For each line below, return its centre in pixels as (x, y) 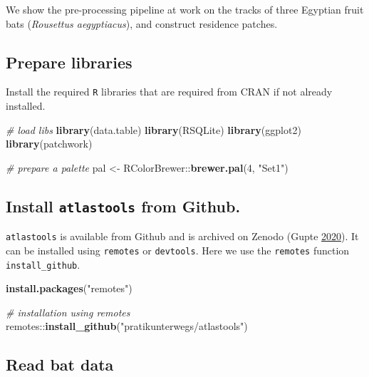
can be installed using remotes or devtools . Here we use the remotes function (178, 250)
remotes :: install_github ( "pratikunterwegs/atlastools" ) (127, 326)
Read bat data (60, 365)
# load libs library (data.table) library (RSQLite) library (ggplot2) (154, 129)
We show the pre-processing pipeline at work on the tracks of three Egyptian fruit (185, 9)
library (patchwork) (49, 144)
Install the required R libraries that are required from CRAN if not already (169, 92)
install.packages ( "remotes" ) (69, 288)
